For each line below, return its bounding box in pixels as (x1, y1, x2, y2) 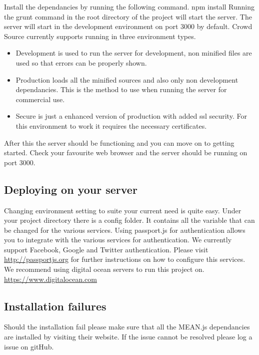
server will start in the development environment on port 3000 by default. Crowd (4, 21, 252, 32)
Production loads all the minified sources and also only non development (15, 74, 238, 85)
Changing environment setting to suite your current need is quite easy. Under (4, 205, 241, 215)
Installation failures (4, 298, 106, 313)
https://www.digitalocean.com (4, 273, 97, 284)
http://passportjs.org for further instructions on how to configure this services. (4, 254, 245, 264)
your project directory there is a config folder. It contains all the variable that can (4, 215, 255, 225)
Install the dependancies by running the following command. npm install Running (4, 2, 255, 12)
